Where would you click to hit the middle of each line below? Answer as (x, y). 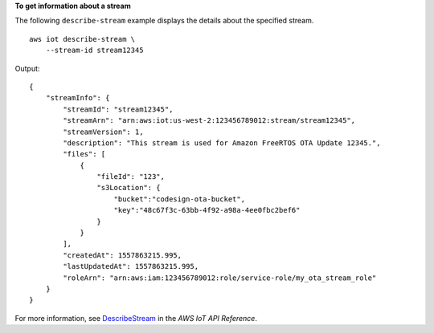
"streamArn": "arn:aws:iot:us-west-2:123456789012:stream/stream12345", (209, 121)
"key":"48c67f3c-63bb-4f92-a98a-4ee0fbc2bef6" (207, 210)
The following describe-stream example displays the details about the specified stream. (164, 21)
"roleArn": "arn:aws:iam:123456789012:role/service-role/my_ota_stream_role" (220, 278)
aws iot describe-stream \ (82, 39)
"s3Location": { (129, 188)
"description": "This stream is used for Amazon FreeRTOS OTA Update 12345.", (222, 143)
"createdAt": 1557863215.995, (123, 255)
